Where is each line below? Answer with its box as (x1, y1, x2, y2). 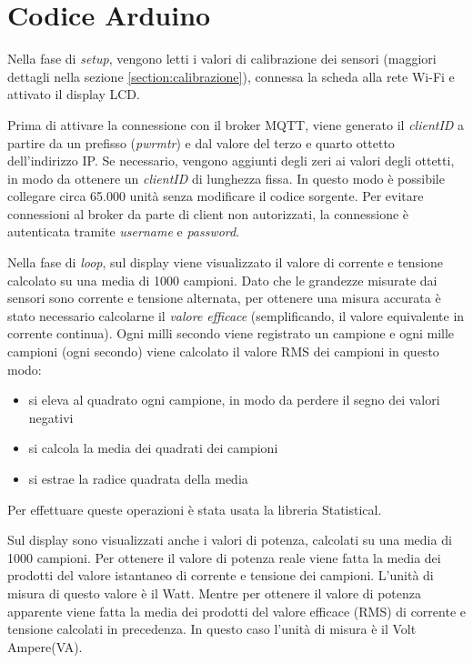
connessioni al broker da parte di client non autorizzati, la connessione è (7, 204, 409, 223)
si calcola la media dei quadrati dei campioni (28, 438, 278, 457)
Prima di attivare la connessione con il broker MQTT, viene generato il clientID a (7, 115, 465, 134)
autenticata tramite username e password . (7, 222, 240, 241)
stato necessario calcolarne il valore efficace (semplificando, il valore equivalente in (7, 306, 465, 325)
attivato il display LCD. (7, 85, 140, 104)
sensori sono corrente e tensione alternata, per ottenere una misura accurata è (7, 288, 441, 307)
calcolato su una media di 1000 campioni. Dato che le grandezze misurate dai (7, 270, 438, 289)
